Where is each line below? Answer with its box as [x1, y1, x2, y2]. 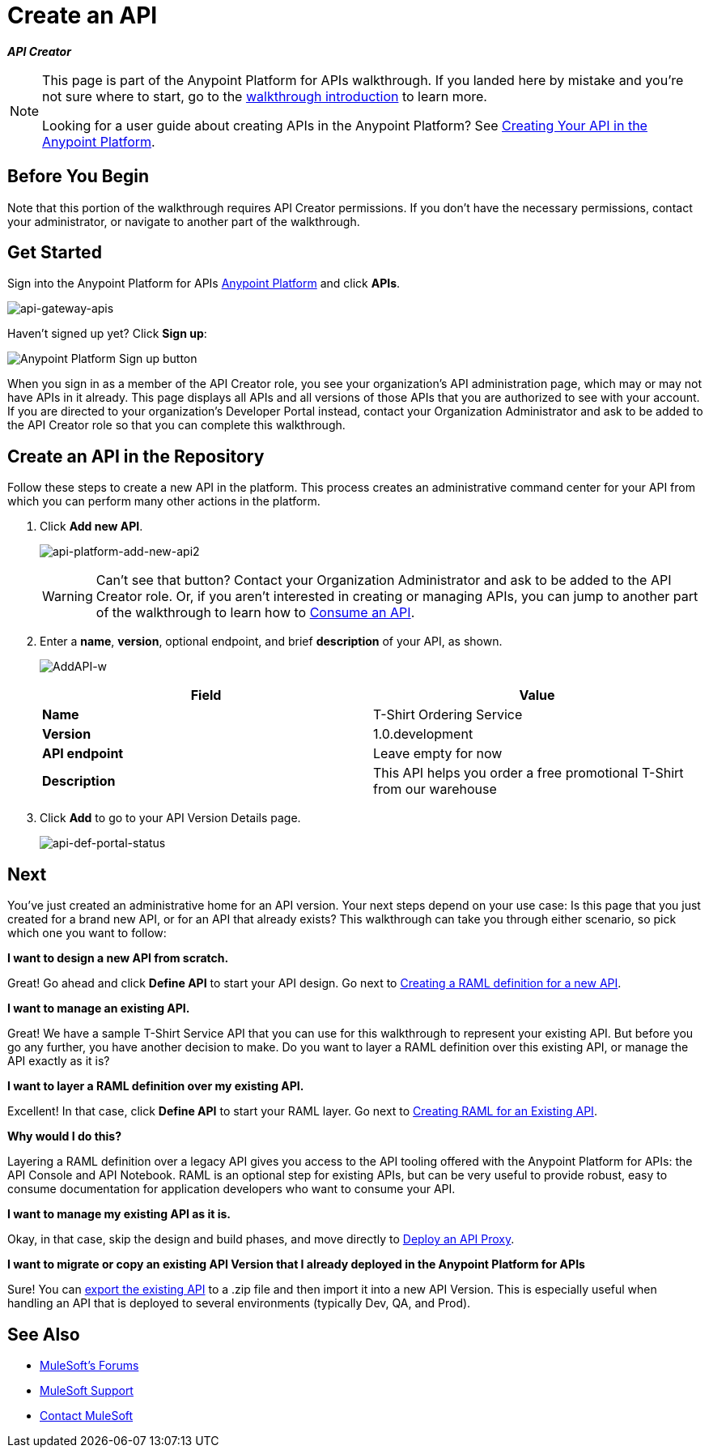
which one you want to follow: [7, 926, 167, 940]
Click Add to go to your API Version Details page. [40, 811, 301, 825]
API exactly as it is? [7, 1054, 110, 1068]
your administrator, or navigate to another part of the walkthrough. [7, 214, 360, 228]
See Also [7, 1324, 80, 1345]
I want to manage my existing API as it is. [7, 1207, 231, 1222]
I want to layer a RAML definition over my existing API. [7, 1079, 304, 1094]
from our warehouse [373, 781, 497, 798]
